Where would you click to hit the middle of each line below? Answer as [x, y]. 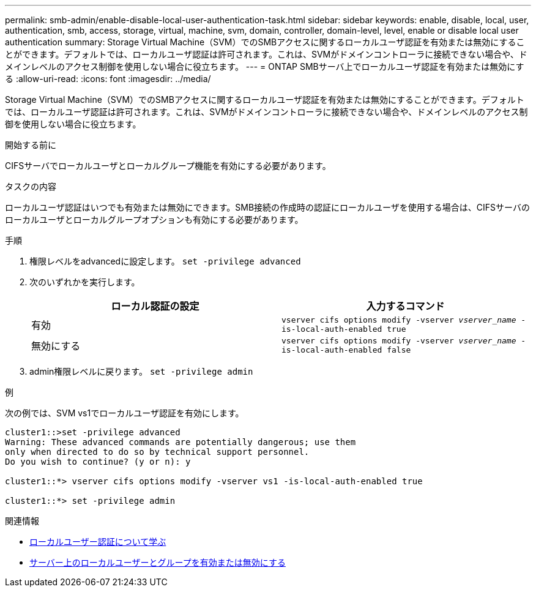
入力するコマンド [405, 306]
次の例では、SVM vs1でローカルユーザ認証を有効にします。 [125, 413]
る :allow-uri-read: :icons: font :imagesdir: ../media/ [108, 79]
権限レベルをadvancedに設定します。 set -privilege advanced [165, 261]
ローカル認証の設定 [155, 306]
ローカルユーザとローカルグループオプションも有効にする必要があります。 [154, 219]
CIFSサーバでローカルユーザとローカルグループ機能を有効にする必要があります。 [168, 166]
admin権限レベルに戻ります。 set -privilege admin [141, 371]
